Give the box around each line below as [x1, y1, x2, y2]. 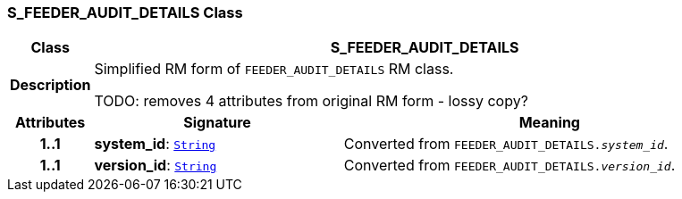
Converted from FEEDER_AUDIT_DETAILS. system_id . [343, 135, 669, 153]
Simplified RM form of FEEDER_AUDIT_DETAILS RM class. [94, 60, 454, 79]
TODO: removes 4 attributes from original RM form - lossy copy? [94, 92, 528, 111]
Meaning [518, 113, 580, 132]
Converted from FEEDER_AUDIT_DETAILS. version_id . [343, 156, 676, 175]
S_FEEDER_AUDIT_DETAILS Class [7, 4, 243, 21]
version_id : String [94, 156, 217, 175]
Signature [183, 113, 251, 132]
